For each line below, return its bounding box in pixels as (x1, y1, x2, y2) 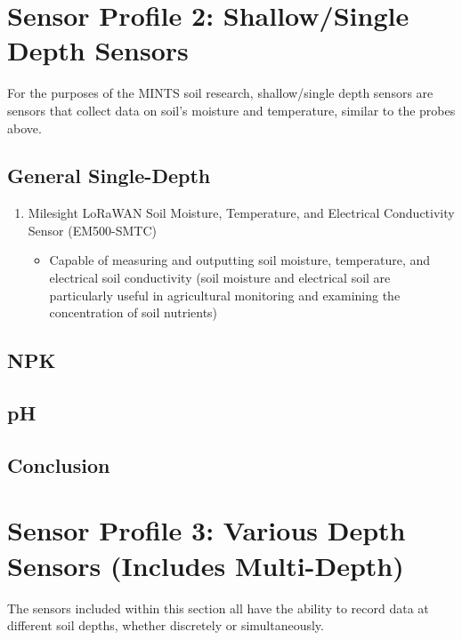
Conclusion (7, 451, 110, 478)
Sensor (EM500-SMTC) (28, 220, 158, 239)
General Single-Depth (7, 162, 211, 189)
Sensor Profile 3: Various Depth (7, 512, 406, 548)
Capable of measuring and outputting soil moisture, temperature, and (49, 251, 431, 269)
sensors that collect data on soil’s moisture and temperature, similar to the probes (7, 100, 456, 119)
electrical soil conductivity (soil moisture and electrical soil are (49, 268, 391, 287)
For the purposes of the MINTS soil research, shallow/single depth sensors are (7, 84, 434, 102)
